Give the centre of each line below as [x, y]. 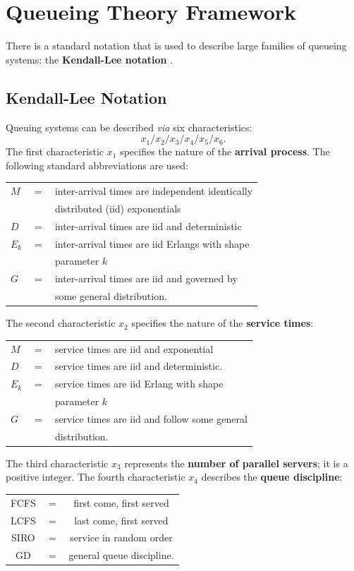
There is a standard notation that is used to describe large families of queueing [176, 46]
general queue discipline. [121, 555]
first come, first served [121, 502]
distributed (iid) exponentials [118, 208]
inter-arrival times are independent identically [154, 191]
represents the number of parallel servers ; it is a [236, 463]
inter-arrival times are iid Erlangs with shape [152, 243]
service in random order [121, 537]
